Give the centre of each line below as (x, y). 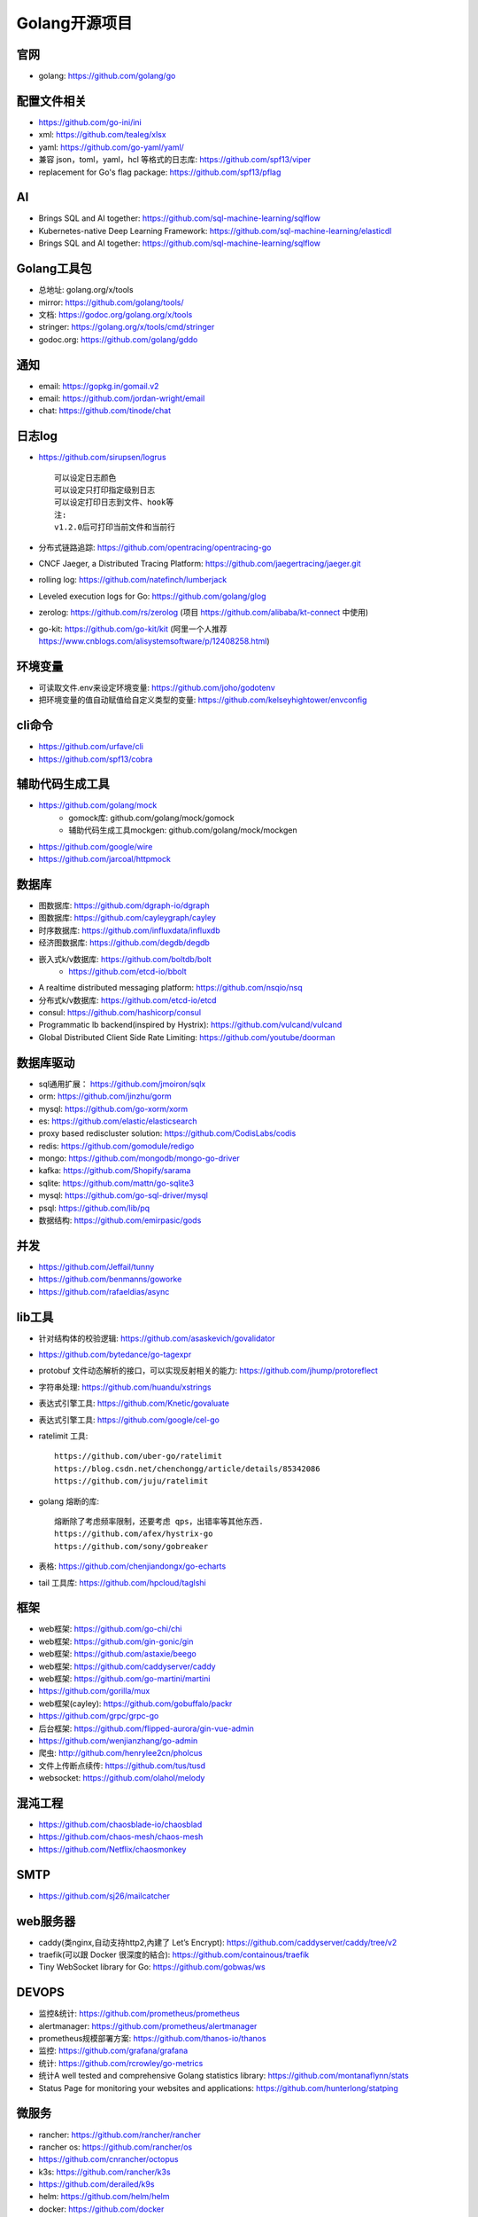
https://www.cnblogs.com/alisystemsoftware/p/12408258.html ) (154, 641)
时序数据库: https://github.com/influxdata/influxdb (129, 930)
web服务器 (46, 1921)
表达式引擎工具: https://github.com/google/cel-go (129, 1420)
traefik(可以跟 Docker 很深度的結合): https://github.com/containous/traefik (174, 1955)
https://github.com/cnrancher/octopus (108, 2159)
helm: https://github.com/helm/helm (104, 2197)
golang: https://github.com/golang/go (107, 76)
